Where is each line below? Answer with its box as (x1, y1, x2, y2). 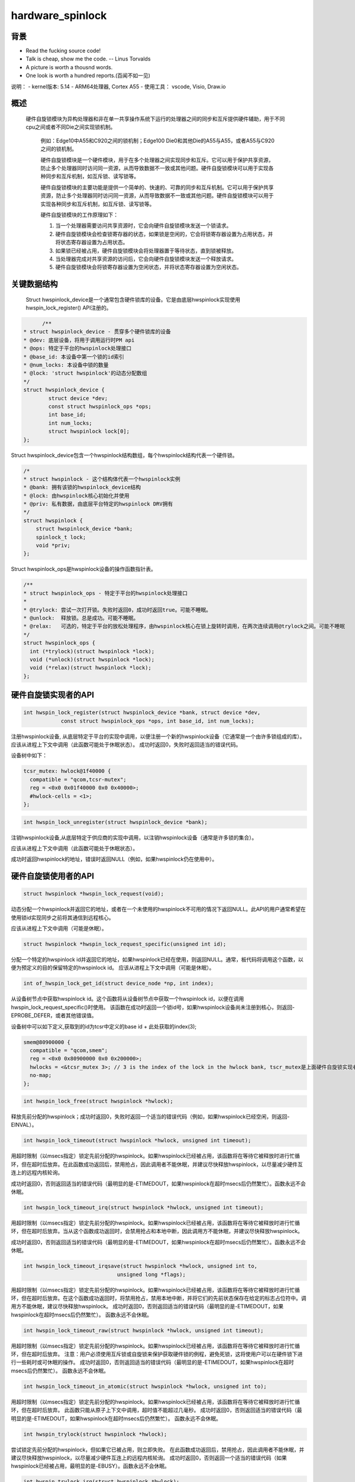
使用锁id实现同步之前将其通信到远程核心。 (11, 914, 114, 921)
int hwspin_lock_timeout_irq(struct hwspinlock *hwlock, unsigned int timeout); (23, 1204, 264, 1210)
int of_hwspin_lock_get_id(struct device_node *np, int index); (23, 980, 214, 987)
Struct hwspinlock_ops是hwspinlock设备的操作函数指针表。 (11, 566, 157, 573)
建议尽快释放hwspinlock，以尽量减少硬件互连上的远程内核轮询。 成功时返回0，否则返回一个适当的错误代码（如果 (11, 1454, 287, 1461)
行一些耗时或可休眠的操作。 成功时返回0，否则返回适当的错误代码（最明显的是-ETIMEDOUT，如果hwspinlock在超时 (11, 1359, 294, 1366)
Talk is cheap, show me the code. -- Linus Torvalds (25, 55, 151, 62)
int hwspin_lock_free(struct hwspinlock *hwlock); (23, 1098, 174, 1105)
